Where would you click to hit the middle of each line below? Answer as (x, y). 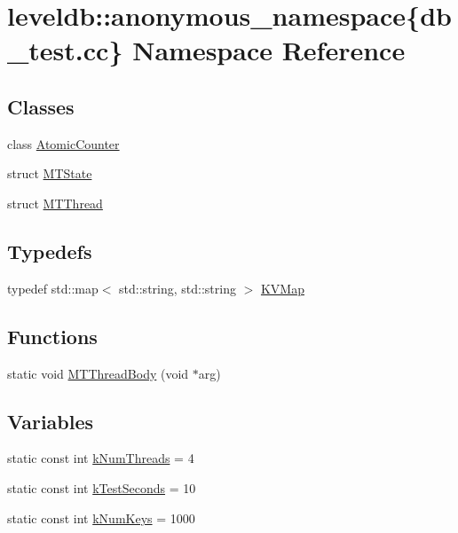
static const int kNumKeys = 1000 (101, 517)
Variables (51, 421)
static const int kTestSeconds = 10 (102, 487)
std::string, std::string (178, 288)
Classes (41, 106)
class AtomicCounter (63, 143)
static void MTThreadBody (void (98, 373)
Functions (52, 336)
